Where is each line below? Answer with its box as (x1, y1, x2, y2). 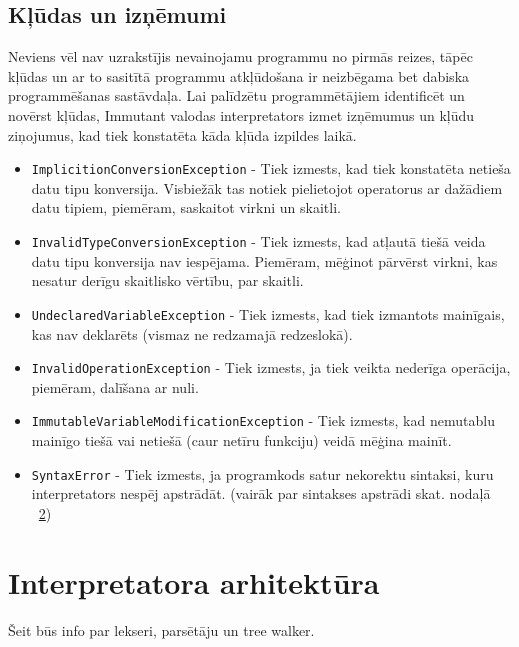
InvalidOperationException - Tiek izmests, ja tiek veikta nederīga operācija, (31, 357, 511, 378)
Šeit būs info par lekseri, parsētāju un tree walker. (8, 619, 315, 640)
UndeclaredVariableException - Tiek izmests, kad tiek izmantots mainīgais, (31, 303, 505, 324)
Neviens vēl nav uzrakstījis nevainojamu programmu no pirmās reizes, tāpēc (8, 46, 473, 67)
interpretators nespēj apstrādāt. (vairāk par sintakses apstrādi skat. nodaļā (31, 483, 491, 504)
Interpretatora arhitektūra (8, 561, 380, 602)
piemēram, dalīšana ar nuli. (31, 376, 199, 397)
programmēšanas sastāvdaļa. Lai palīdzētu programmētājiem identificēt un (8, 85, 465, 106)
